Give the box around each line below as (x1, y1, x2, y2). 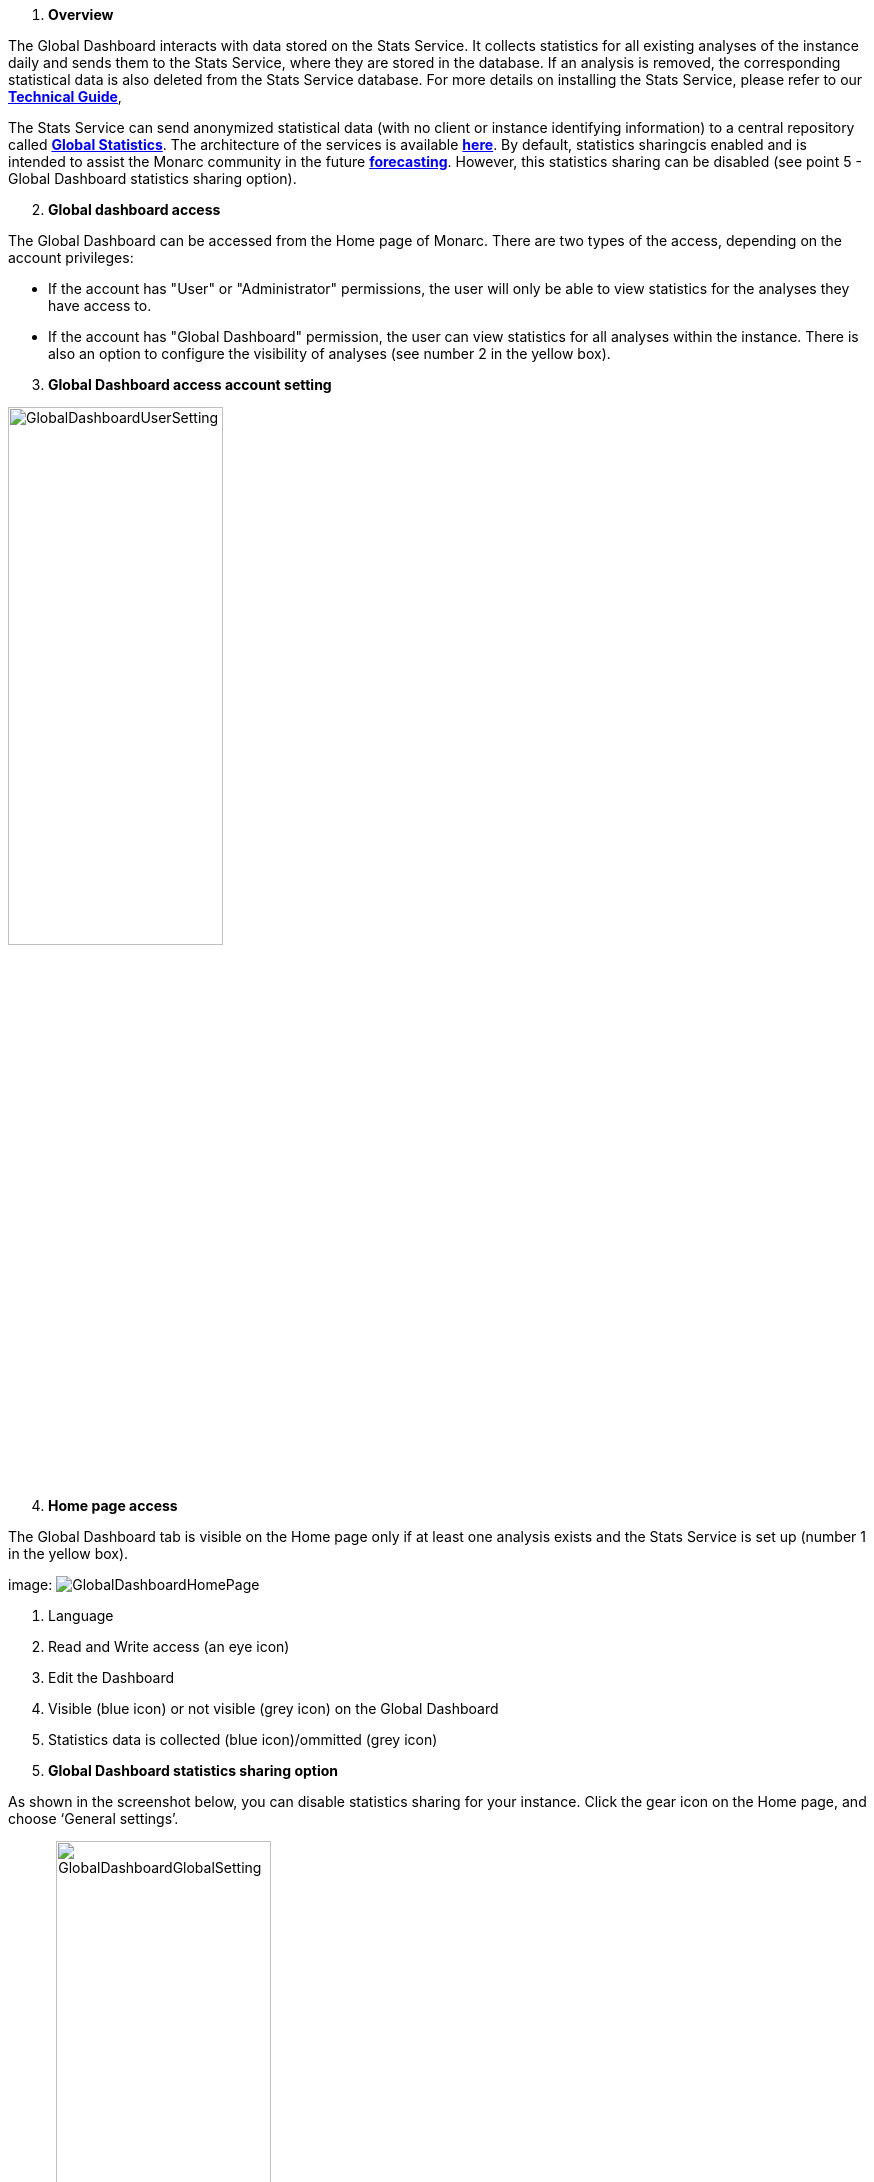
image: (8, 1576, 53, 1593)
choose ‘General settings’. (8, 1810, 179, 1827)
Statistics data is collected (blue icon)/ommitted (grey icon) (48, 1731, 438, 1748)
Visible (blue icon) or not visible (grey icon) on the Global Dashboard (48, 1700, 499, 1717)
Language (48, 1607, 114, 1624)
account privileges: (8, 249, 134, 266)
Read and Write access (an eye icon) (48, 1638, 290, 1655)
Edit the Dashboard (48, 1669, 175, 1686)
